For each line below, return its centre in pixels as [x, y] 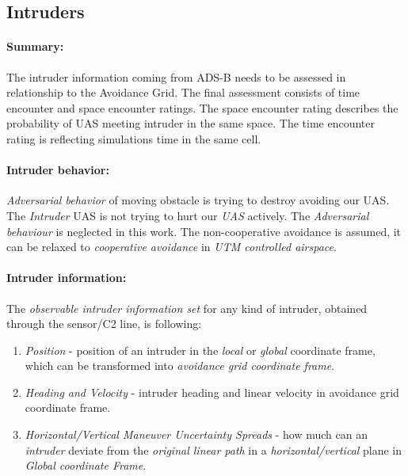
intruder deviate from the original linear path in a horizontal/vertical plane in [214, 449]
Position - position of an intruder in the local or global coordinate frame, [200, 350]
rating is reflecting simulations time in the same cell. [134, 138]
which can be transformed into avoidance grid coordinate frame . [180, 366]
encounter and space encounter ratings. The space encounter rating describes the [202, 107]
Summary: [35, 46]
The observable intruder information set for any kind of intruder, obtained [187, 308]
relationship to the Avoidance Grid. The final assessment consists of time [183, 92]
